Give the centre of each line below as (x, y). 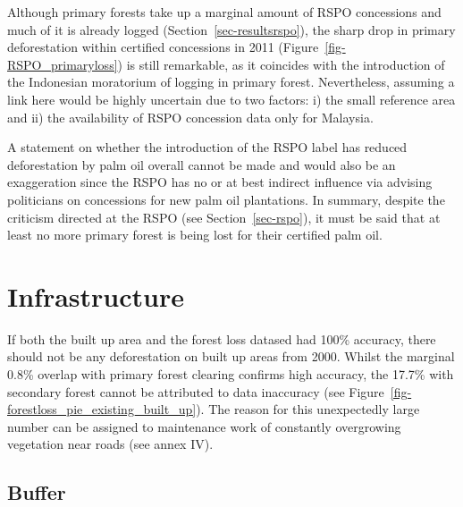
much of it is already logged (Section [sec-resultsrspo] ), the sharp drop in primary (231, 29)
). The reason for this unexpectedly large (308, 409)
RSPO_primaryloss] (63, 64)
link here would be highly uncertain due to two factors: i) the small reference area (231, 99)
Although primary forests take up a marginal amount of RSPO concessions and (224, 12)
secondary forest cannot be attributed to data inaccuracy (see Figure (196, 391)
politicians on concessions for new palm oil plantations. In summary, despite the (226, 199)
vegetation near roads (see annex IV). (110, 444)
